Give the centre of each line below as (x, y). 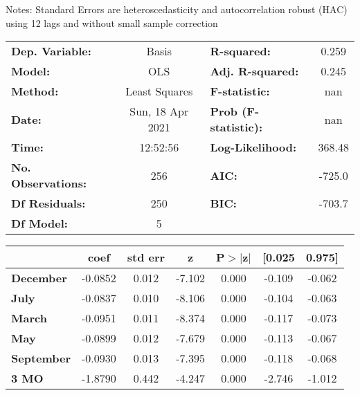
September (41, 358)
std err (146, 257)
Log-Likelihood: (253, 147)
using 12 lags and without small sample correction (112, 22)
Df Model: (39, 223)
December (39, 278)
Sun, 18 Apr (159, 111)
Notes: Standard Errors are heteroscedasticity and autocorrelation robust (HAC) (177, 9)
